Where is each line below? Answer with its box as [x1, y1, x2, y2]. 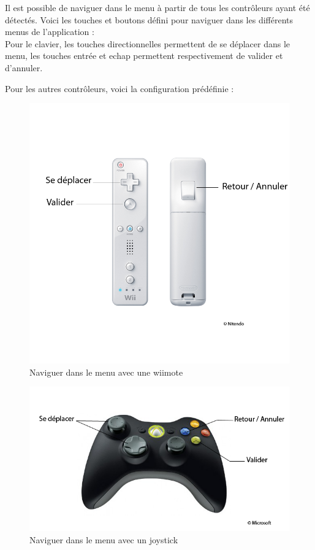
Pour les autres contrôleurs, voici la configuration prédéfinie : [5, 82, 234, 95]
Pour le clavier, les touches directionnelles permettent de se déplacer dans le [5, 37, 290, 50]
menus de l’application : [5, 25, 94, 38]
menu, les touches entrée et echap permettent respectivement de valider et [5, 49, 283, 62]
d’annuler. [5, 61, 43, 74]
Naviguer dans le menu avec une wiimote [29, 365, 183, 378]
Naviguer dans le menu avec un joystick [29, 533, 178, 546]
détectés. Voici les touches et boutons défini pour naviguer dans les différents [5, 13, 294, 26]
